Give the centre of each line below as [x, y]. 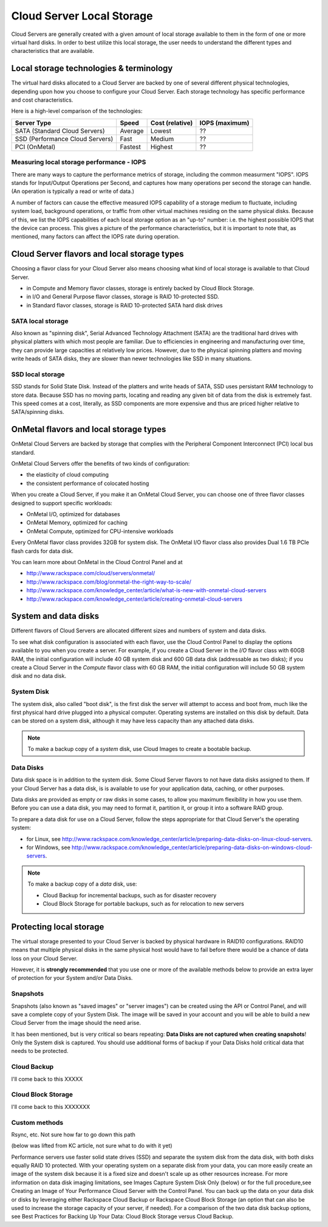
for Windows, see [49, 847]
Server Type [33, 123]
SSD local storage [38, 374]
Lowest [161, 131]
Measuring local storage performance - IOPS [79, 163]
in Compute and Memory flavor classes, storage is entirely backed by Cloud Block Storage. [140, 288]
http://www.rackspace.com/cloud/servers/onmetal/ [91, 573]
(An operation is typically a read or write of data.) [73, 191]
